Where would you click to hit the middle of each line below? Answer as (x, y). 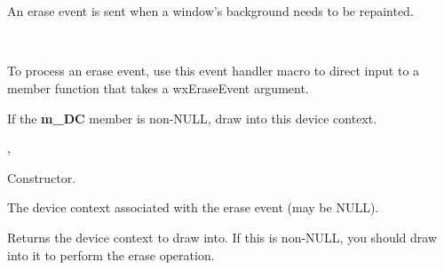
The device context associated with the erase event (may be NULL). (193, 207)
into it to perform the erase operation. (111, 254)
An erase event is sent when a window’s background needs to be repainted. (210, 11)
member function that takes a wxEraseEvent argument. (158, 87)
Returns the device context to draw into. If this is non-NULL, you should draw (222, 237)
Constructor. (42, 177)
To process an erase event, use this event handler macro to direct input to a (214, 71)
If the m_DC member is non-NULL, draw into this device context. (192, 118)
